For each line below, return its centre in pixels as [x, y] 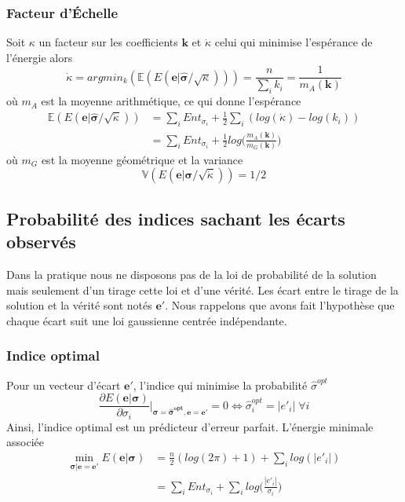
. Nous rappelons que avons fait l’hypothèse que [280, 305]
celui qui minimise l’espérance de [294, 42]
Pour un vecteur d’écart [64, 385]
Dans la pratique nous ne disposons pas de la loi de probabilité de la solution [192, 275]
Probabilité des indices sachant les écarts [176, 218]
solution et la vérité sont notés [79, 305]
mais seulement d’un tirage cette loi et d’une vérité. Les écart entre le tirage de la [202, 289]
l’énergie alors [40, 57]
